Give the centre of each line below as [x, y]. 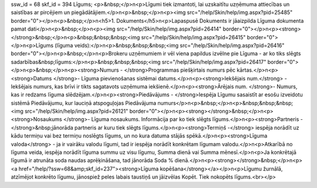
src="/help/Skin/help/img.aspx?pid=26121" [76, 111]
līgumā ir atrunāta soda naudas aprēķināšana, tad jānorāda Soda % [92, 160]
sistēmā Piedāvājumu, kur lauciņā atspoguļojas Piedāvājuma [84, 103]
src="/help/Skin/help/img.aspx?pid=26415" [193, 37]
